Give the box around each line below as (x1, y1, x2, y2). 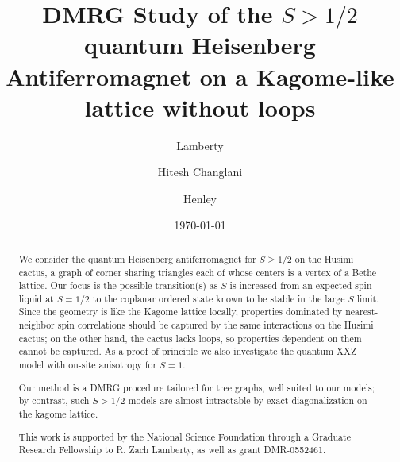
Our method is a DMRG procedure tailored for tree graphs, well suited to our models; (18, 380, 375, 394)
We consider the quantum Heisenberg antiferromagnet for (18, 252, 256, 265)
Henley (183, 190, 217, 206)
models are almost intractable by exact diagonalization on (128, 394, 367, 407)
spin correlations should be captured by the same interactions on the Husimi (57, 318, 374, 332)
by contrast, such (18, 394, 90, 407)
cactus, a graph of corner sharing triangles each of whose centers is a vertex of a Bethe (18, 265, 377, 279)
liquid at (18, 291, 54, 305)
